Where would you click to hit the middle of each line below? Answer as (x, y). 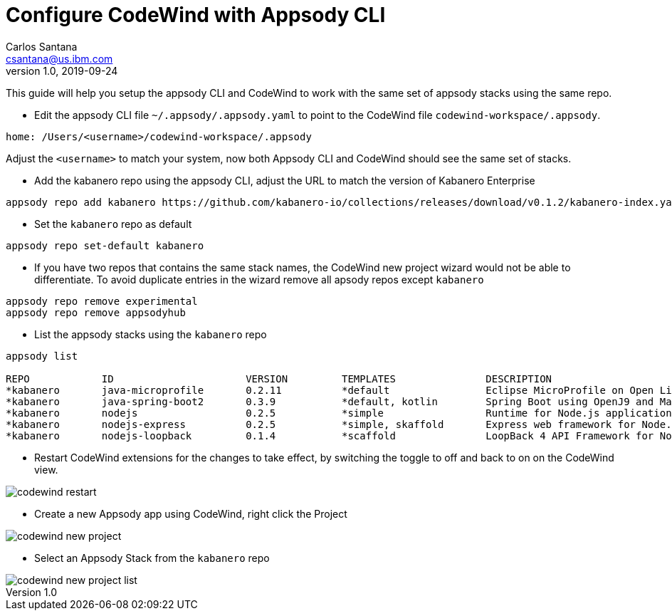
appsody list (42, 356)
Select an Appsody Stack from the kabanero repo (152, 558)
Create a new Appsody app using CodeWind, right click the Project (191, 513)
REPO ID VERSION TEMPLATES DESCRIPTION (279, 379)
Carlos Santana (42, 46)
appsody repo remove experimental (102, 301)
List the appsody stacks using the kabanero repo (151, 334)
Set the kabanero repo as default (113, 224)
